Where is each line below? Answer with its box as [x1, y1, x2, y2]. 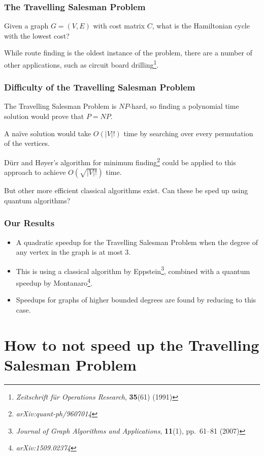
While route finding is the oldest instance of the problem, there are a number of [4, 47, 252, 58]
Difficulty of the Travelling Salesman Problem [4, 81, 195, 94]
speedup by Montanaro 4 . [16, 276, 93, 288]
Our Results [4, 217, 55, 229]
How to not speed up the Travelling [4, 334, 259, 355]
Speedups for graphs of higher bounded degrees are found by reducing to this [16, 294, 256, 305]
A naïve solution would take [4, 128, 91, 138]
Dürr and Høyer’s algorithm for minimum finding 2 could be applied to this [4, 155, 236, 167]
